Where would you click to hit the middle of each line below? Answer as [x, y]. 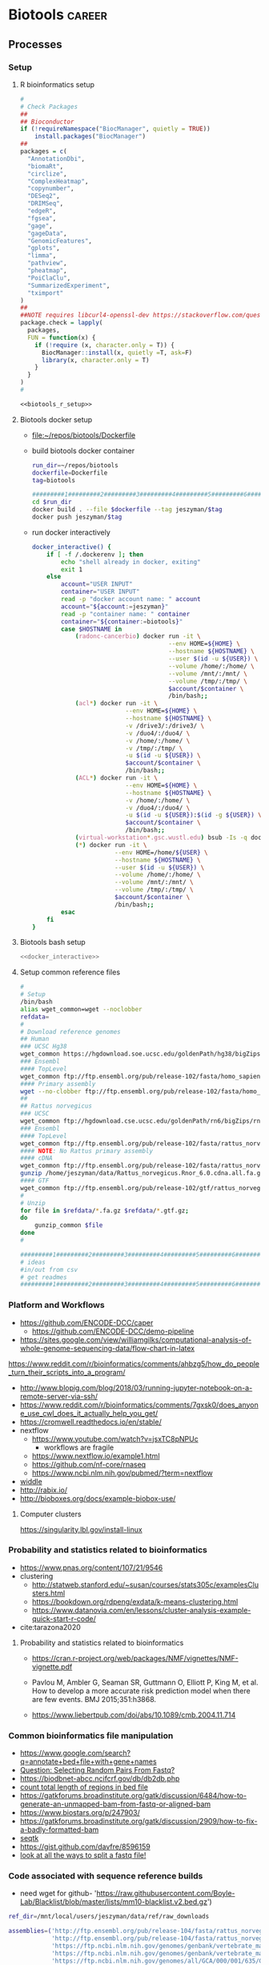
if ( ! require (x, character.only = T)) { [104, 345]
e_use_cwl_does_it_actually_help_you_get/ [89, 1413]
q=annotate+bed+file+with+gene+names [88, 1761]
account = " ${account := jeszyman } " [114, 607]
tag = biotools [54, 480]
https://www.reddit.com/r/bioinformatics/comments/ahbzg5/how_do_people [134, 1363]
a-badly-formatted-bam [59, 1830]
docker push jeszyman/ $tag [77, 517]
